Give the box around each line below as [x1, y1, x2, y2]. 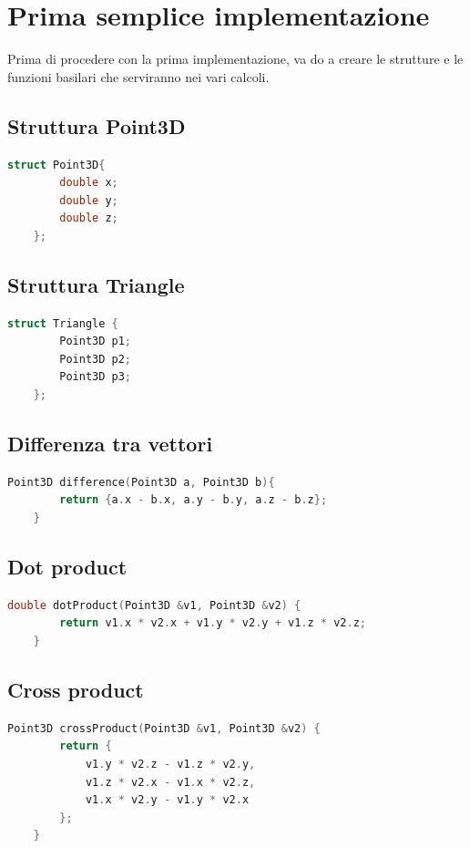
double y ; [59, 193, 118, 207]
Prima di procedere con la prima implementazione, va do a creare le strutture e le [7, 49, 464, 68]
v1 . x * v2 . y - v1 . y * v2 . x [85, 793, 250, 807]
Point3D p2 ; [59, 352, 132, 366]
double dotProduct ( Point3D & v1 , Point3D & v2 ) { [7, 598, 301, 612]
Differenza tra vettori [7, 429, 213, 458]
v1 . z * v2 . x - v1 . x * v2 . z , [85, 775, 256, 789]
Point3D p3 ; [59, 370, 132, 384]
